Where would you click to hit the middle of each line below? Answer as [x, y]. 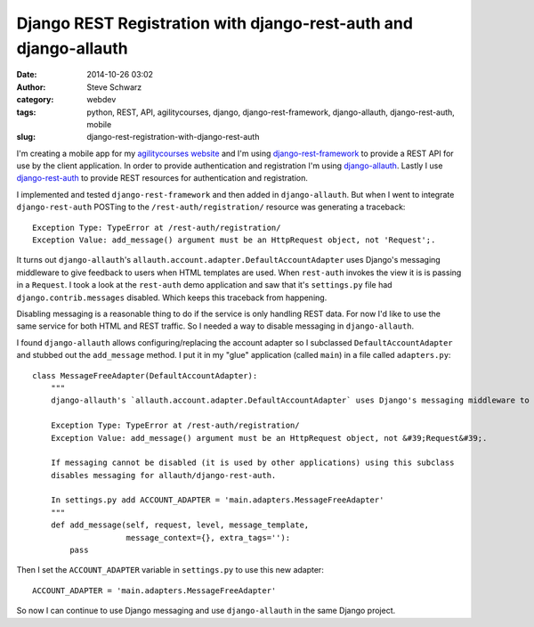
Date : [27, 75]
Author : [31, 87]
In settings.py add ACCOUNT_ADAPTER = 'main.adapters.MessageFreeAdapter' [217, 500]
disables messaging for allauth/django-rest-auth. [163, 475]
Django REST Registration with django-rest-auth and [215, 23]
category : [35, 100]
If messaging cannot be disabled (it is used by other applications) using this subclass [252, 463]
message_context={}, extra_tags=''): [208, 537]
